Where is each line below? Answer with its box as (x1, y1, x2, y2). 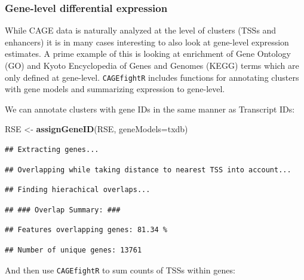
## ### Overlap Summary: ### (5, 205, 121, 214)
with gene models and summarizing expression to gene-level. (5, 83, 225, 95)
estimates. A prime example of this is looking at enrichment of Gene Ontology (5, 47, 291, 60)
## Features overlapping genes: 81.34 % (5, 226, 168, 235)
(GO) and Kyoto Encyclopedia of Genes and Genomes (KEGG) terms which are (5, 59, 299, 71)
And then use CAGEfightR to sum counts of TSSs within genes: (5, 263, 235, 276)
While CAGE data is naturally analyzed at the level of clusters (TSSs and (5, 24, 277, 36)
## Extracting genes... (5, 145, 99, 154)
